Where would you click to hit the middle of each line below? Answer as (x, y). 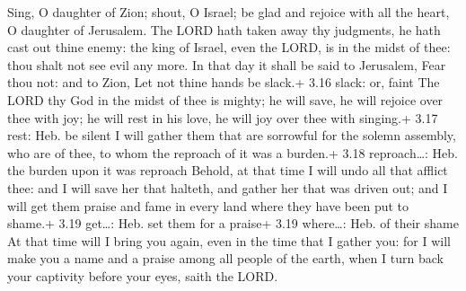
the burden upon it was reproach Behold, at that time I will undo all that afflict (228, 170)
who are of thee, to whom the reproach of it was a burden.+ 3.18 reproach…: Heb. (233, 152)
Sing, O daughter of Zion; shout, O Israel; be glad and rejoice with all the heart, (229, 12)
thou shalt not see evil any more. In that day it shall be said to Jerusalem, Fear (227, 64)
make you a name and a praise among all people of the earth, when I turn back (225, 258)
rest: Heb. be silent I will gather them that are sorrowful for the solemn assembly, (232, 135)
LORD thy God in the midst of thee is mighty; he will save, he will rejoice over (225, 99)
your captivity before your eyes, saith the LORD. (143, 275)
